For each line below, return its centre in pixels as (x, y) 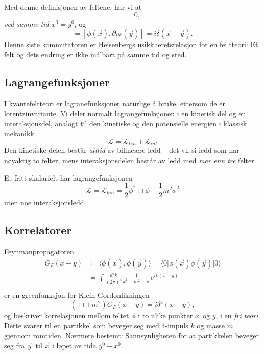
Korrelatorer (38, 230)
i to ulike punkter (165, 315)
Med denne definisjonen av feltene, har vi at (73, 7)
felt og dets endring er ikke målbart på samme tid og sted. (95, 54)
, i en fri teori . (238, 315)
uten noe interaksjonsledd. (45, 202)
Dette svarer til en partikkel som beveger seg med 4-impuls (96, 325)
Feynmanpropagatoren (39, 251)
